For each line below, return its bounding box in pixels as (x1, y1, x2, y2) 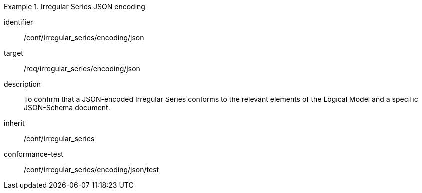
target (4, 49, 23, 57)
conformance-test (4, 150, 63, 158)
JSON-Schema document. (24, 103, 110, 112)
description (4, 80, 41, 88)
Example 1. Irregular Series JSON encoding (4, 2, 145, 11)
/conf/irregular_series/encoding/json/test (24, 165, 159, 174)
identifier (4, 18, 33, 26)
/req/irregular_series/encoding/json (24, 64, 140, 73)
